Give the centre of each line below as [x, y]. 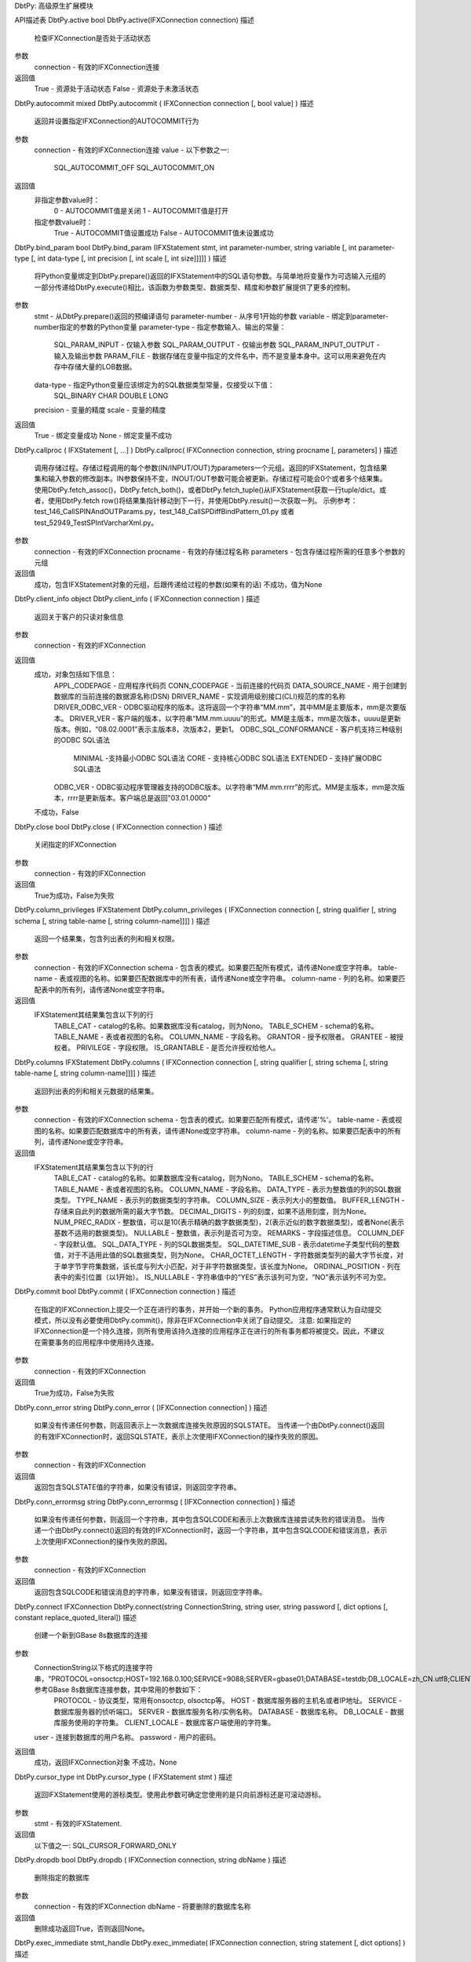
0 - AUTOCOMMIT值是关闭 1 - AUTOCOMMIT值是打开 [141, 211]
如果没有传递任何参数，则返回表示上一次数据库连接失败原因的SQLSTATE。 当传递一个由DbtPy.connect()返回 [209, 1425]
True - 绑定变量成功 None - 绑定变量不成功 [103, 436]
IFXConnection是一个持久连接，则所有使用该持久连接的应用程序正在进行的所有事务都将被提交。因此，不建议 [209, 1331]
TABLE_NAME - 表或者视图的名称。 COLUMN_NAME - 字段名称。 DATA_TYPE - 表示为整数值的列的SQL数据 [228, 1189]
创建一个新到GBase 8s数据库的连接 [91, 1636]
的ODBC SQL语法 [82, 740]
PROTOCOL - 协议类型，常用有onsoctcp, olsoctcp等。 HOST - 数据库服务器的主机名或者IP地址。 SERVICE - [228, 1701]
